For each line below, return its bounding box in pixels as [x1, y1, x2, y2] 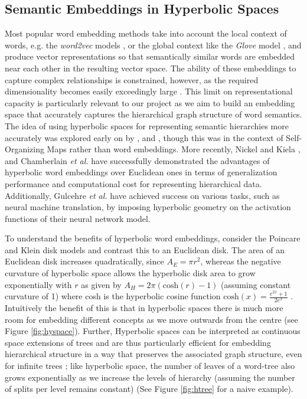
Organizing [5, 143, 44, 155]
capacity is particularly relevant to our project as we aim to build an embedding [5, 96, 295, 109]
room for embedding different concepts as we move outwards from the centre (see [5, 313, 298, 325]
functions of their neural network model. [5, 212, 151, 224]
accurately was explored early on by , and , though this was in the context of [5, 131, 283, 143]
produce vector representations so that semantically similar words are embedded [5, 50, 295, 63]
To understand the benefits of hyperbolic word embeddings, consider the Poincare [5, 232, 301, 244]
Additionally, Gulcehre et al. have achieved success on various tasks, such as [5, 189, 280, 201]
